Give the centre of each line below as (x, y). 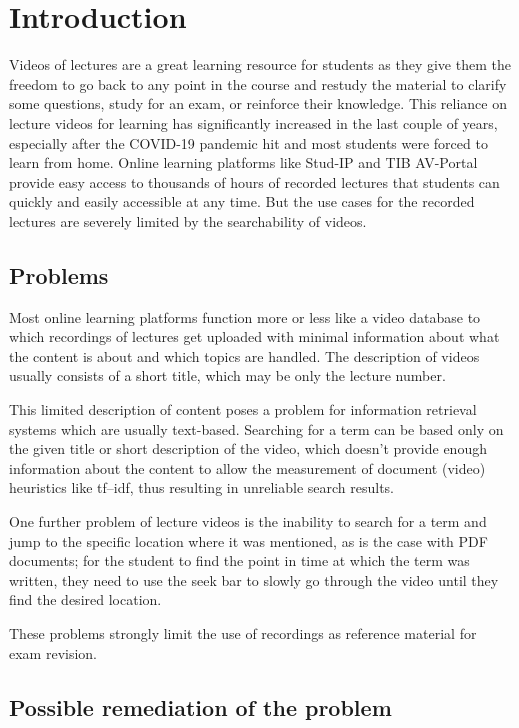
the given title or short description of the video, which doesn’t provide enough (248, 448)
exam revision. (53, 652)
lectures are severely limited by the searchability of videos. (188, 220)
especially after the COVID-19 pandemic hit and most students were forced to (248, 142)
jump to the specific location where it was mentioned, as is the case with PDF (248, 540)
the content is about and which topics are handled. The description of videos (244, 355)
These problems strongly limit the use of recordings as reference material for (243, 632)
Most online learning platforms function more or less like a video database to (245, 316)
